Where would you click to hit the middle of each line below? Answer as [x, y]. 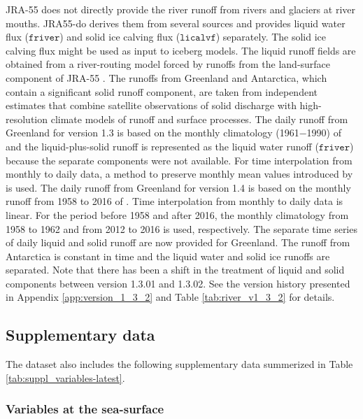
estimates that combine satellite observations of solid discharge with [151, 105]
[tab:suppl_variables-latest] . [65, 377]
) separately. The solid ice [271, 37]
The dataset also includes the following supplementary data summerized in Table [179, 364]
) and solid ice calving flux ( [120, 37]
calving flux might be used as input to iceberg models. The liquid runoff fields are [181, 50]
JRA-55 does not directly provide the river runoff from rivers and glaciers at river [180, 9]
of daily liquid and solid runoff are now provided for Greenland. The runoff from [178, 242]
